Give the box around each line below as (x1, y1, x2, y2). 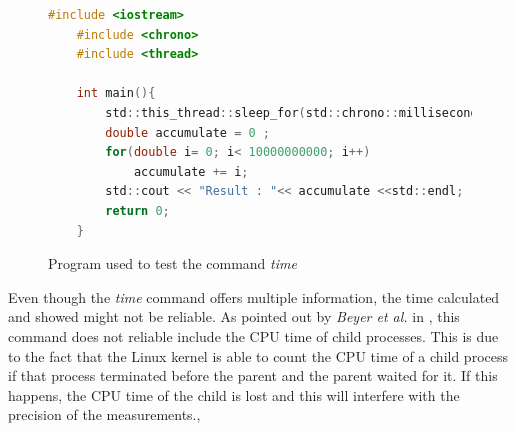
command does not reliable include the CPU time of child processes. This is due (8, 325, 499, 346)
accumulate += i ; (133, 164, 249, 179)
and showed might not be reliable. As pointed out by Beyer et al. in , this (8, 306, 460, 327)
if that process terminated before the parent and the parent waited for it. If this (8, 365, 498, 386)
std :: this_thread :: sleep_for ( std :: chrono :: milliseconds (105, 105, 485, 120)
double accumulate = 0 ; (105, 125, 270, 140)
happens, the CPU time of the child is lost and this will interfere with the (8, 384, 460, 405)
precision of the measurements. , (8, 404, 201, 425)
